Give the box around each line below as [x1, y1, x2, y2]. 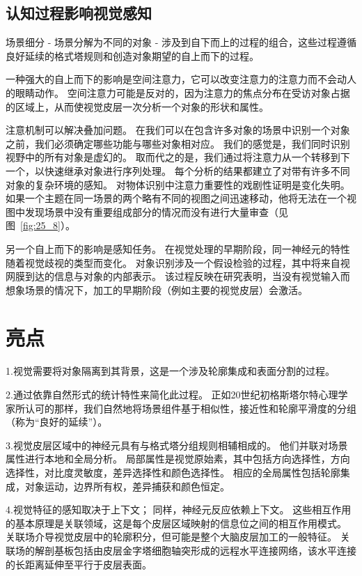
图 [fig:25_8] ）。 [6, 218, 75, 233]
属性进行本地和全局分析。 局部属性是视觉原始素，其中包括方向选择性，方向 [6, 451, 350, 466]
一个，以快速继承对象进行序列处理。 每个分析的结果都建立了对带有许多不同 [6, 163, 350, 178]
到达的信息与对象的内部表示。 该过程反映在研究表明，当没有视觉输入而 [24, 269, 350, 283]
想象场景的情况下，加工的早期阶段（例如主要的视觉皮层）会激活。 [6, 282, 308, 297]
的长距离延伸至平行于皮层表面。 [6, 556, 152, 571]
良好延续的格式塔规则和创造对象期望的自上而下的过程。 [6, 48, 259, 63]
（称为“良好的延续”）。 [6, 414, 108, 429]
